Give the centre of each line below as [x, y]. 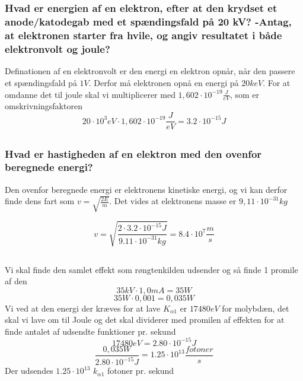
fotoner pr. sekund [141, 371]
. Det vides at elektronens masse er [173, 201]
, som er [245, 94]
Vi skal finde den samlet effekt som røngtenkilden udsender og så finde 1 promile [151, 269]
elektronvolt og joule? [58, 49]
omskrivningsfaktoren [44, 106]
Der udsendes [29, 371]
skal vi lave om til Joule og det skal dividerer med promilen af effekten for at [145, 320]
